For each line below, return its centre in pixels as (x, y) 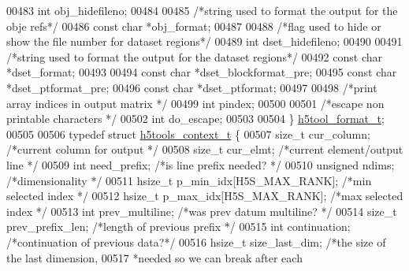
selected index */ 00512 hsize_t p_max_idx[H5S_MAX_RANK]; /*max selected (205, 196)
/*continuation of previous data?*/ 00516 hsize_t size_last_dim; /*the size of (196, 241)
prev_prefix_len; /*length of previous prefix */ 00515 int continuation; (178, 226)
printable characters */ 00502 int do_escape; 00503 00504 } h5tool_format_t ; (195, 119)
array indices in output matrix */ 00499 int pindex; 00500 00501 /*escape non (195, 103)
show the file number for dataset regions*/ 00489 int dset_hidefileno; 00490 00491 (204, 41)
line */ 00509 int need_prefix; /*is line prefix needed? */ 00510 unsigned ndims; (201, 164)
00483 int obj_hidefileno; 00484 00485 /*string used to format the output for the (202, 10)
